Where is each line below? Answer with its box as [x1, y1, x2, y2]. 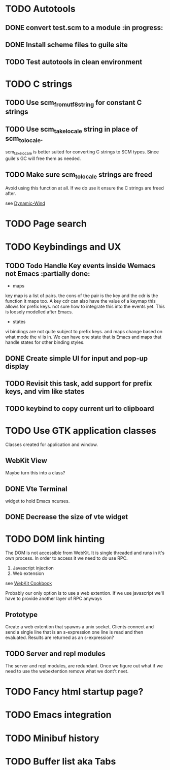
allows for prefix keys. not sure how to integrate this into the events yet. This [5, 303, 165, 310]
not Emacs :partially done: [5, 269, 90, 278]
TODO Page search [5, 218, 87, 230]
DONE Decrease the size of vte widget [5, 512, 128, 521]
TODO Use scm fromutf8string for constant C [5, 98, 142, 108]
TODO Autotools [5, 3, 76, 15]
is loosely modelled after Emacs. [5, 309, 73, 315]
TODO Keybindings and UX [5, 241, 121, 253]
